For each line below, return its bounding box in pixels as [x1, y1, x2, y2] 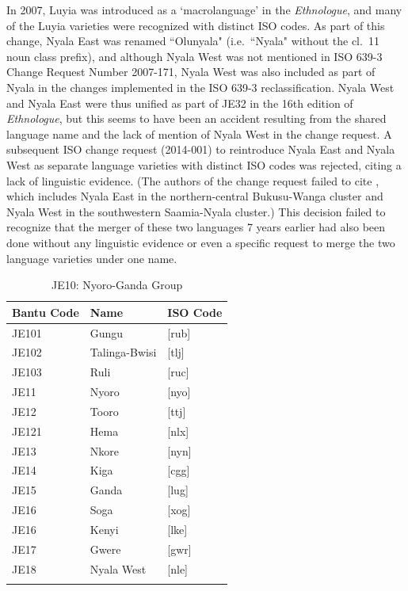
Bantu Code [12, 303, 79, 320]
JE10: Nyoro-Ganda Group [51, 276, 183, 293]
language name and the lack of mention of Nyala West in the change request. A [6, 125, 392, 142]
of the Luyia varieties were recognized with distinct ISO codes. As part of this [6, 17, 385, 33]
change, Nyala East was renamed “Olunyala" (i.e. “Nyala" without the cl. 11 [6, 32, 379, 49]
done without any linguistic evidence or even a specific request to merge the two [6, 234, 395, 250]
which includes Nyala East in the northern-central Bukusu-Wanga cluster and [6, 188, 383, 204]
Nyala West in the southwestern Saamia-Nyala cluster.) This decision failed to [6, 203, 386, 219]
